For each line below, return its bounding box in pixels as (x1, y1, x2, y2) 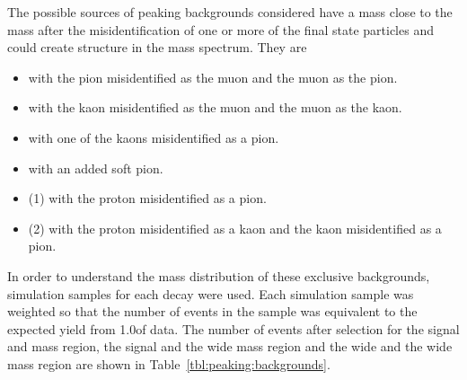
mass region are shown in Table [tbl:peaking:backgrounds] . (7, 354, 330, 373)
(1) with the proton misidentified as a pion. (28, 189, 267, 208)
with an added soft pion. (28, 158, 163, 177)
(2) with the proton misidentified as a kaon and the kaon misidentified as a (28, 218, 442, 237)
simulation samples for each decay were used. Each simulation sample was (7, 284, 414, 303)
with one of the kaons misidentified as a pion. (28, 128, 279, 146)
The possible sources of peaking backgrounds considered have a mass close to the (7, 3, 453, 21)
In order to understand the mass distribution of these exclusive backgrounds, (7, 266, 430, 285)
